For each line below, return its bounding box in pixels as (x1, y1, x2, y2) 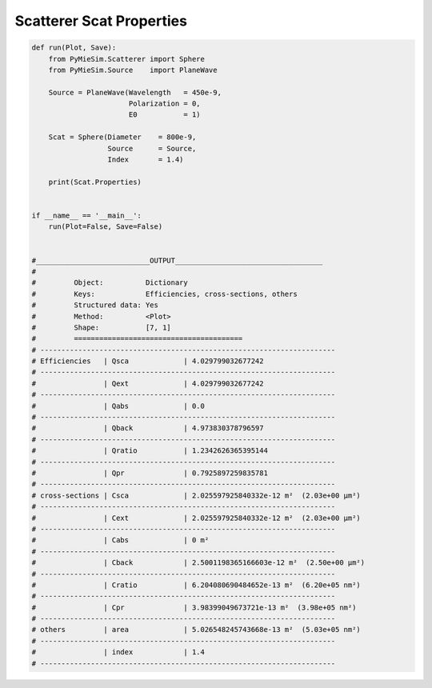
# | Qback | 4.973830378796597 (31, 424, 264, 433)
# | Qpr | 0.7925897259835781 (31, 468, 268, 478)
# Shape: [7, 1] (31, 322, 171, 332)
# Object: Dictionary (31, 278, 188, 287)
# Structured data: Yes (31, 301, 159, 310)
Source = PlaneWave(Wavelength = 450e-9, (48, 88, 222, 97)
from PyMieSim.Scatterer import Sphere (48, 54, 206, 63)
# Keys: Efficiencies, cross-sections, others (31, 289, 298, 298)
